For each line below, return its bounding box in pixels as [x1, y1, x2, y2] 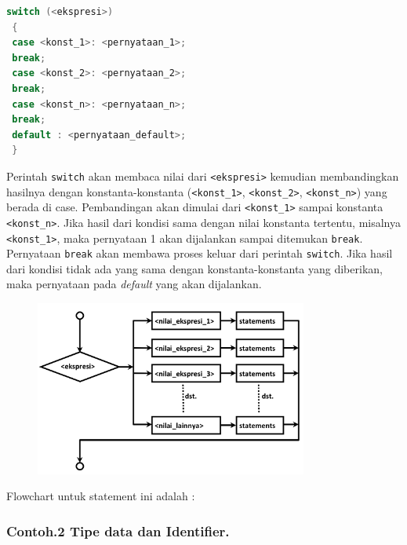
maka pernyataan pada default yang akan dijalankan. [6, 276, 262, 292]
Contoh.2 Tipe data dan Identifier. [6, 521, 230, 540]
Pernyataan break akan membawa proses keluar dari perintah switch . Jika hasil [6, 245, 393, 262]
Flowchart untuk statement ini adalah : [6, 488, 195, 504]
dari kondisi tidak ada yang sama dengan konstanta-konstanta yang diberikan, [6, 260, 383, 276]
